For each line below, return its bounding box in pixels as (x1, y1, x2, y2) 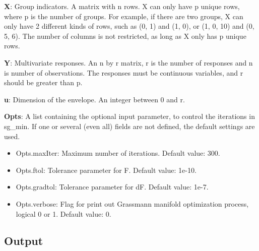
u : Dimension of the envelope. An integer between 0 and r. (4, 94, 185, 104)
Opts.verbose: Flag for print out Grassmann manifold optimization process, (16, 198, 249, 209)
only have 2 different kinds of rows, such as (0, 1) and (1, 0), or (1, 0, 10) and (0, (4, 21, 254, 31)
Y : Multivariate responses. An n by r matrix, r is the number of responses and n (4, 57, 253, 68)
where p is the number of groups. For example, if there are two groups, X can (4, 11, 243, 21)
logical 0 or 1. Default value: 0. (16, 208, 111, 219)
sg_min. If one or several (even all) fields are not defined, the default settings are (4, 120, 255, 131)
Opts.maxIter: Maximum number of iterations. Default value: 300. (16, 148, 220, 158)
